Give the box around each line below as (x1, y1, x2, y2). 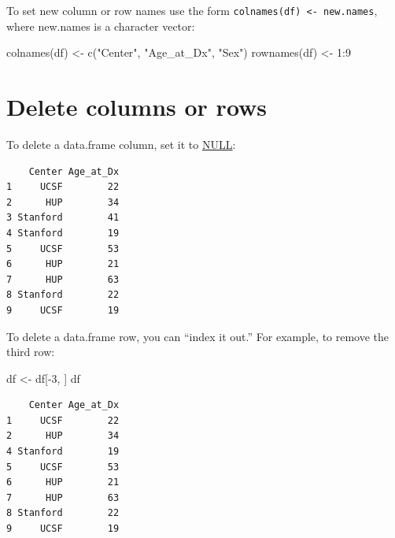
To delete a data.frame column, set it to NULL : (6, 135, 236, 152)
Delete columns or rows (6, 91, 268, 123)
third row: (6, 343, 55, 360)
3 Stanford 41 (6, 212, 120, 224)
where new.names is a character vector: (6, 17, 195, 34)
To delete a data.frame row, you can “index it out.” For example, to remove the (6, 328, 389, 344)
